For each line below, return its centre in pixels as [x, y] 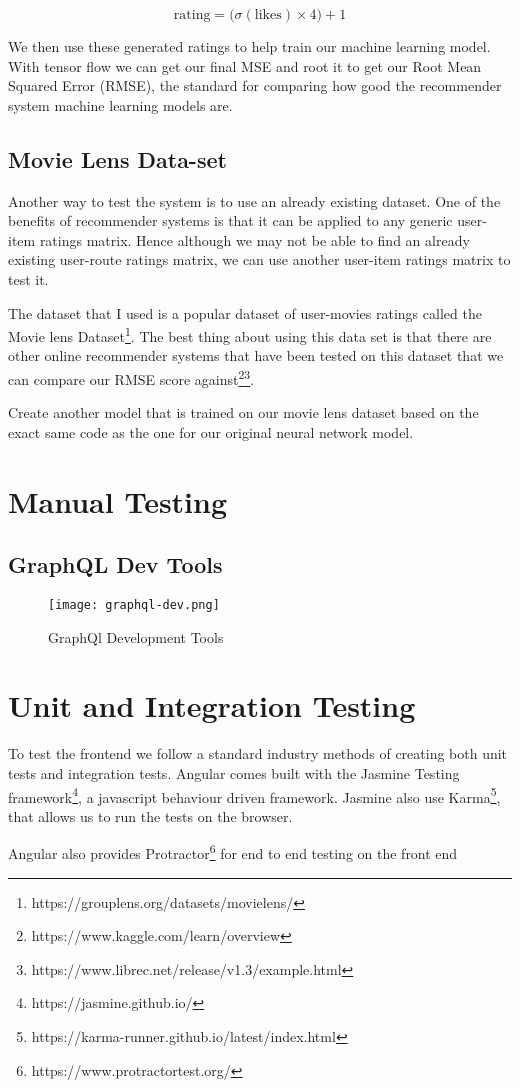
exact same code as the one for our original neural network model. [211, 431]
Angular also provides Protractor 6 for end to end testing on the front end [233, 852]
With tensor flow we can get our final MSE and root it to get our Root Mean [245, 65]
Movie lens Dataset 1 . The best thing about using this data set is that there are [250, 334]
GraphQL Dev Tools [115, 564]
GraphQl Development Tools [136, 636]
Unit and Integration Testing [212, 705]
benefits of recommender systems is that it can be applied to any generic [230, 220]
